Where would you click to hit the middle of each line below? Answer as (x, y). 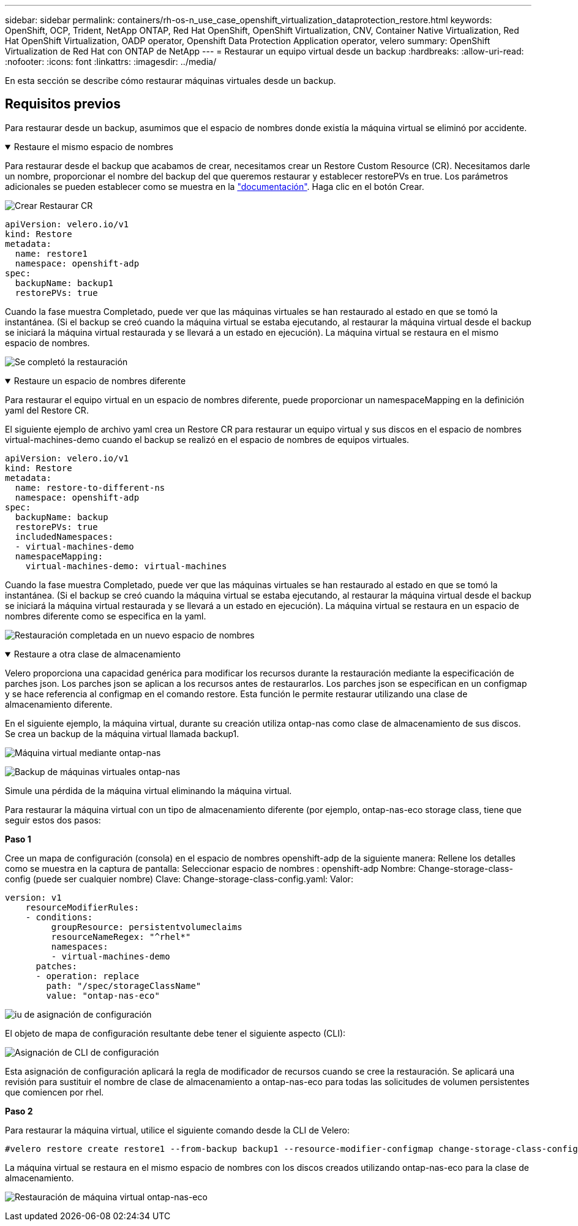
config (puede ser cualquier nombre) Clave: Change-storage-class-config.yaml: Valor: (179, 879)
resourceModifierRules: (82, 907)
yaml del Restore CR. (47, 410)
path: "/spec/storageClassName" (124, 986)
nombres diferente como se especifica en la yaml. (106, 616)
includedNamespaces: (64, 536)
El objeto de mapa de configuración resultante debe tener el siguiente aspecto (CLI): (175, 1033)
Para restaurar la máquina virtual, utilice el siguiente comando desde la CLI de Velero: (177, 1130)
